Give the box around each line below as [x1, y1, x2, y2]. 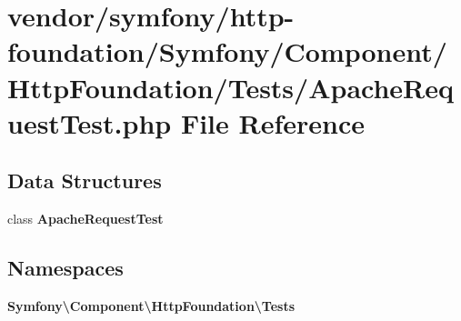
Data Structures [7, 166, 162, 195]
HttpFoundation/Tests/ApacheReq [7, 68, 455, 105]
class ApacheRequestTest [7, 209, 164, 228]
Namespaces [7, 254, 124, 282]
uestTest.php [7, 104, 172, 141]
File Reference [180, 104, 366, 141]
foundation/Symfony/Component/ [7, 33, 447, 70]
